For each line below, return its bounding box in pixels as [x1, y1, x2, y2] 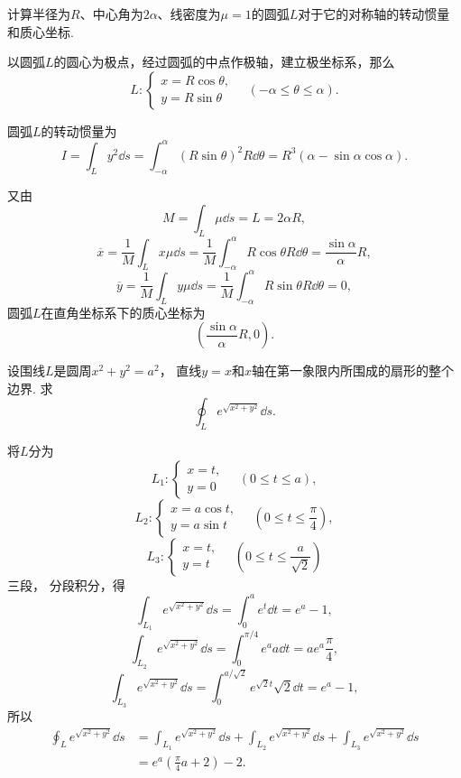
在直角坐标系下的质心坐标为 [41, 302, 206, 321]
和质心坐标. [7, 22, 74, 41]
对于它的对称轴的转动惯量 [298, 5, 450, 23]
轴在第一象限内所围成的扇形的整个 [251, 361, 454, 380]
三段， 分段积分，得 [7, 575, 125, 594]
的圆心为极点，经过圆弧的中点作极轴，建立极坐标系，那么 [53, 52, 395, 71]
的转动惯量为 [41, 121, 117, 140]
